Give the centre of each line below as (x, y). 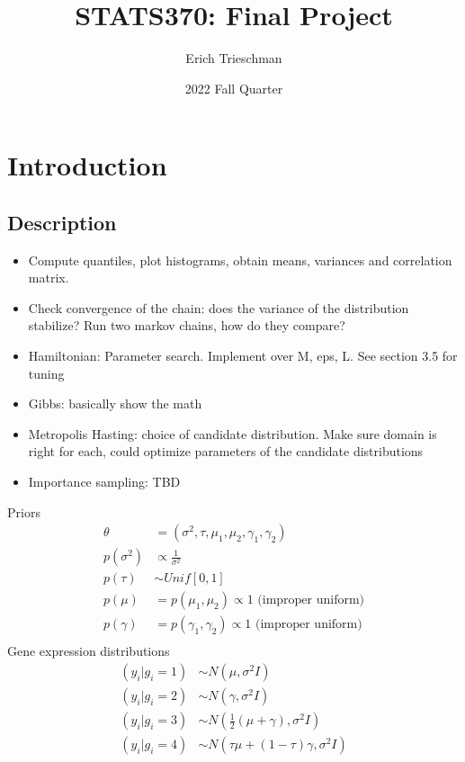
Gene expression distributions (89, 651)
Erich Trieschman (234, 58)
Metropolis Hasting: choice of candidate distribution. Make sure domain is (232, 433)
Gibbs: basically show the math (115, 403)
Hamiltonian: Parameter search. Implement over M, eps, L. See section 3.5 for (243, 356)
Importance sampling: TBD (104, 482)
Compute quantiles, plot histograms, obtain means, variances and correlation (240, 260)
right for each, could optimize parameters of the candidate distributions (226, 451)
